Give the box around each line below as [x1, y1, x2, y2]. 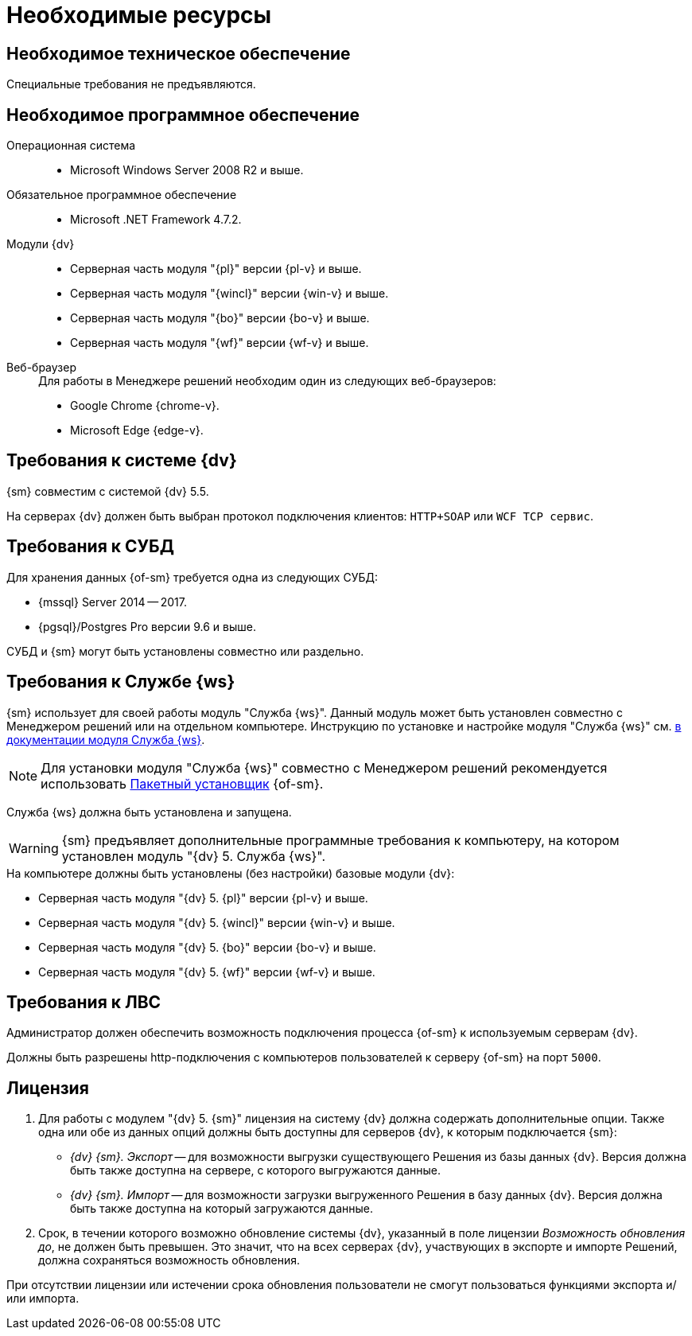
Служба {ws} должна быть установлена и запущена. [6, 804, 292, 819]
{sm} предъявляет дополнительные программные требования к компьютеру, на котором [61, 832, 620, 848]
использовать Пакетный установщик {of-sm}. [41, 775, 324, 792]
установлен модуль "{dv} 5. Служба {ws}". [61, 847, 326, 864]
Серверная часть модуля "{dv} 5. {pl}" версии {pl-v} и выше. [38, 890, 368, 905]
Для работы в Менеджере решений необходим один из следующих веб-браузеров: [38, 374, 496, 388]
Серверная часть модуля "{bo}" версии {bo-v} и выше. [70, 311, 370, 325]
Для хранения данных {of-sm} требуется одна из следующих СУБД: [6, 570, 379, 584]
